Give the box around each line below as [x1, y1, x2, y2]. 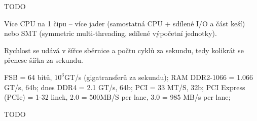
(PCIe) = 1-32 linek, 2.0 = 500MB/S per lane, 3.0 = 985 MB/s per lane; [4, 92, 231, 102]
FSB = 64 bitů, [4, 71, 52, 82]
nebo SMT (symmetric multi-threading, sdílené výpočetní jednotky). [4, 28, 217, 38]
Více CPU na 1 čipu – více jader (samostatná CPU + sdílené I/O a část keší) [4, 18, 245, 28]
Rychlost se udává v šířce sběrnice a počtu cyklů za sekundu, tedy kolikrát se [4, 45, 244, 55]
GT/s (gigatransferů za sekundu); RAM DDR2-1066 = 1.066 [64, 71, 253, 82]
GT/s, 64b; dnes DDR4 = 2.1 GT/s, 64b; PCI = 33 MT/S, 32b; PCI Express [4, 82, 245, 92]
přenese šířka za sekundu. [4, 55, 83, 65]
